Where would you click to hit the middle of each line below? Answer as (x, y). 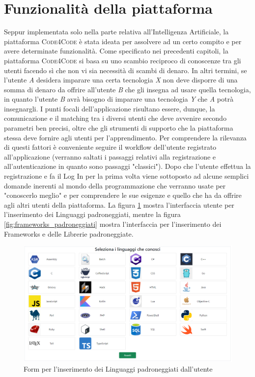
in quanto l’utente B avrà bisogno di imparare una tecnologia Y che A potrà (119, 99)
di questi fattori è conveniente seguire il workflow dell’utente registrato (110, 147)
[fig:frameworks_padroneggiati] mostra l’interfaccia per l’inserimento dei (113, 224)
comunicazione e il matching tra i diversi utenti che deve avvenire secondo (115, 118)
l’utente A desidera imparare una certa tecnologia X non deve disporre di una (121, 80)
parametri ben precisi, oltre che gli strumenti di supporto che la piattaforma (119, 128)
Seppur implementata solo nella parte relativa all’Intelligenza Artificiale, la (116, 32)
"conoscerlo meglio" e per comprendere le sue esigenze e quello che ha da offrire (123, 195)
